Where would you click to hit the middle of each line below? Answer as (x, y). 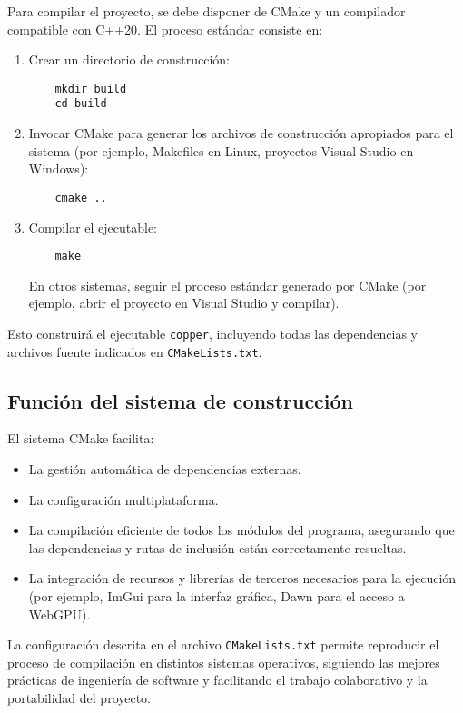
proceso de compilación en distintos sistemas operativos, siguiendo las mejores (224, 662)
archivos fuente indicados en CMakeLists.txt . (135, 351)
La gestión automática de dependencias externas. (165, 469)
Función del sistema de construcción (181, 400)
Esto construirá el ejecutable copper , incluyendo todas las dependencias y (212, 333)
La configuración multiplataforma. (123, 499)
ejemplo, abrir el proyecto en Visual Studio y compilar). (184, 303)
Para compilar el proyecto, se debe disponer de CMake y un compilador (207, 11)
